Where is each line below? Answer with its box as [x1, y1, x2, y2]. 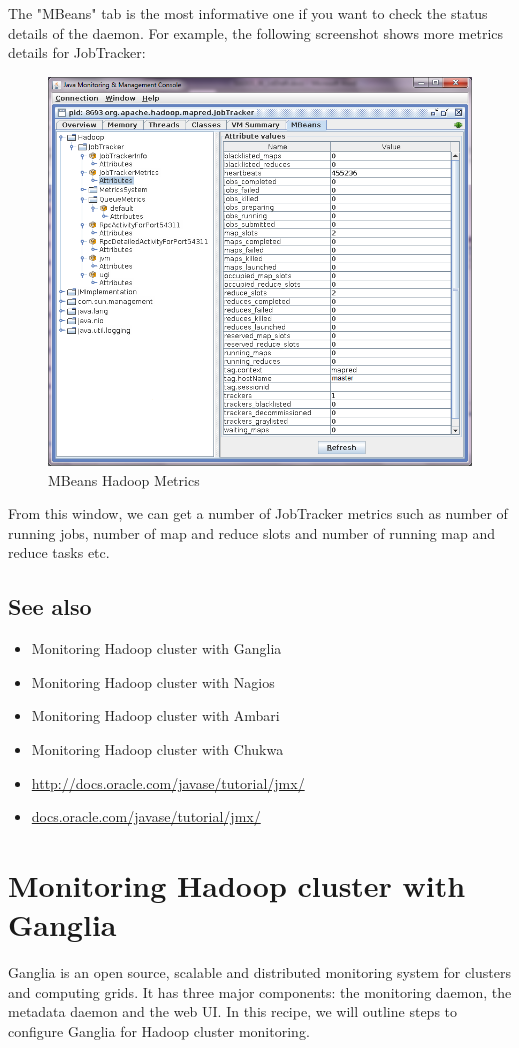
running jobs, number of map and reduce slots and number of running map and [8, 522, 496, 543]
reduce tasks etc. [8, 542, 110, 563]
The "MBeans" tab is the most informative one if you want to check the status [8, 3, 488, 23]
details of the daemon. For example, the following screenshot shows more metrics [8, 22, 504, 43]
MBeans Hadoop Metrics [48, 469, 200, 490]
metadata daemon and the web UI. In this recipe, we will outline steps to [8, 1001, 458, 1022]
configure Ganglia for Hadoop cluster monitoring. [8, 1020, 310, 1041]
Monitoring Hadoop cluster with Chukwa [31, 738, 284, 759]
